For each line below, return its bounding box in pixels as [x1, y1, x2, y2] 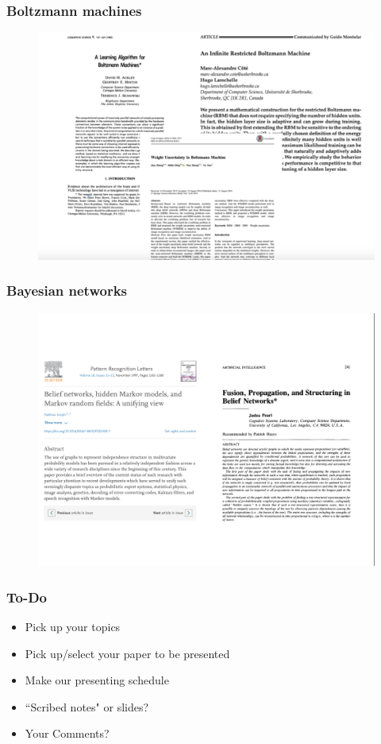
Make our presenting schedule [25, 672, 169, 688]
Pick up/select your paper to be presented [25, 645, 230, 661]
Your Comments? [25, 725, 110, 742]
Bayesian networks [6, 281, 127, 300]
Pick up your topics [25, 618, 121, 634]
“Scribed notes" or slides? [25, 698, 149, 715]
